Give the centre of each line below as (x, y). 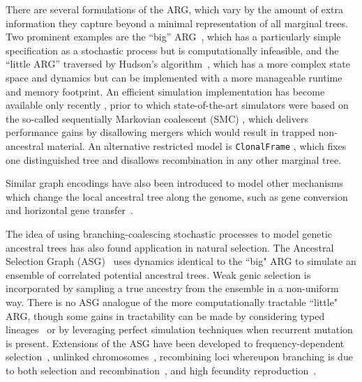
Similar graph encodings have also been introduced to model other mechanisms (174, 183)
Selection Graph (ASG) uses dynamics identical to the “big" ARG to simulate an (181, 261)
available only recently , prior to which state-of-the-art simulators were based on (177, 105)
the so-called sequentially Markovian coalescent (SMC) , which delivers (157, 118)
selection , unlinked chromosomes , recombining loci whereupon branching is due (179, 357)
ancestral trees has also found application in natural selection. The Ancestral (170, 247)
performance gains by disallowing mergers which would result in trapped (160, 132)
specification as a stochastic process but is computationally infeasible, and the (172, 50)
